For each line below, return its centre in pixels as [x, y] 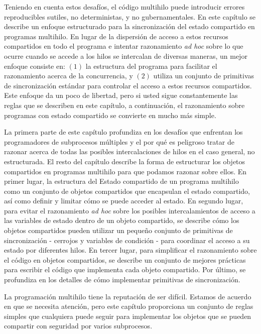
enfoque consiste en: [35, 66]
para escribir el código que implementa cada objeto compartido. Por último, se [125, 269]
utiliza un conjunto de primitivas [204, 76]
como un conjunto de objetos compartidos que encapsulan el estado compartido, [127, 191]
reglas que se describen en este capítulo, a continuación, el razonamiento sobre [124, 105]
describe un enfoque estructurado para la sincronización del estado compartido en [129, 26]
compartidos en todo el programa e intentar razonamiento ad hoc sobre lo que [124, 46]
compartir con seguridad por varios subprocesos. [78, 326]
